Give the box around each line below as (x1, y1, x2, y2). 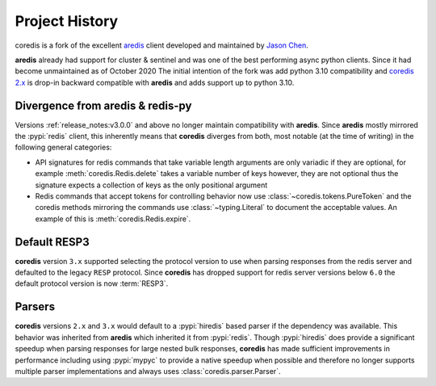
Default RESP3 (15, 235, 90, 249)
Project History (15, 12, 119, 30)
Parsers (15, 300, 56, 314)
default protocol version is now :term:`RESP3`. (15, 279, 169, 288)
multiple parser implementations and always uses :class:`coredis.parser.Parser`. (15, 366, 281, 376)
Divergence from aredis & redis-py (15, 99, 192, 112)
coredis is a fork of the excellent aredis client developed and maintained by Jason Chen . (15, 40, 308, 50)
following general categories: (15, 142, 112, 153)
